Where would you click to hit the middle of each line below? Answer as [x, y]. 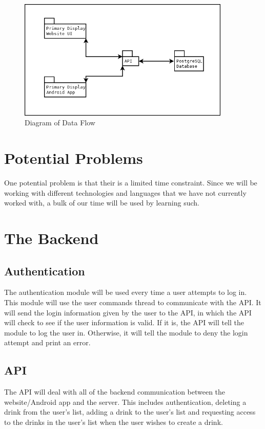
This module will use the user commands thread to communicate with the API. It [133, 302]
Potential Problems [74, 158]
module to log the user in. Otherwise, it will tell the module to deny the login [126, 332]
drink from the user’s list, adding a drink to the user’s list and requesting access [130, 412]
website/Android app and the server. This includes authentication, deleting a [125, 402]
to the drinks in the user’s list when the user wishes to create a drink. [114, 422]
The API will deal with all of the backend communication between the [115, 392]
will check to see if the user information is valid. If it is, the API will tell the [124, 322]
